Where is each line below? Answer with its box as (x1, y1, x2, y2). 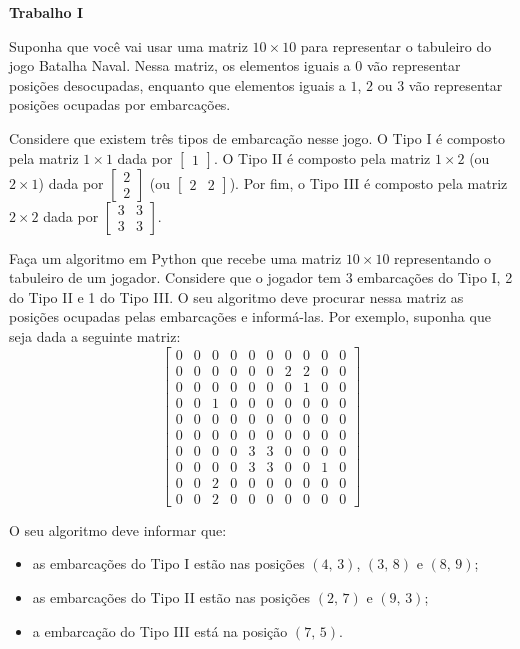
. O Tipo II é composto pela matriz (213, 147, 431, 168)
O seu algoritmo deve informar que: (9, 519, 227, 540)
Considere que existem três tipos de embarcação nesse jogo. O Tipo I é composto (9, 127, 506, 148)
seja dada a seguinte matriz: (9, 325, 181, 346)
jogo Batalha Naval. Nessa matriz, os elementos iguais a (9, 55, 351, 76)
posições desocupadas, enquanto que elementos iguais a (9, 74, 346, 95)
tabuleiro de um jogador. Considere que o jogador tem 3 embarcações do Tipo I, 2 (9, 267, 513, 288)
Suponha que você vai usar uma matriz (9, 35, 248, 56)
